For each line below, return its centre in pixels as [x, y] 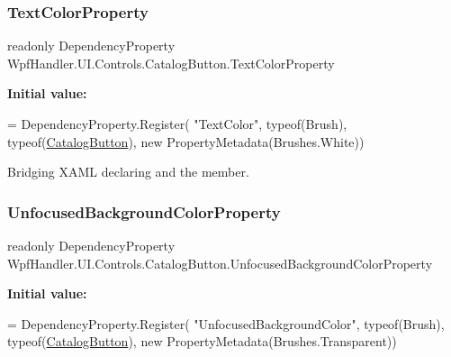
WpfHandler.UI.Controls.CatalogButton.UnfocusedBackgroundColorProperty [220, 263]
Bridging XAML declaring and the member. [128, 172]
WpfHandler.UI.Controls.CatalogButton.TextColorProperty [171, 63]
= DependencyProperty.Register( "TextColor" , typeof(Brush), [177, 124]
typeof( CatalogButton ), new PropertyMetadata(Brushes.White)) [186, 141]
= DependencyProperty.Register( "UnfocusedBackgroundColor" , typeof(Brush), [226, 323]
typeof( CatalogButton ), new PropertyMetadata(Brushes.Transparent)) [202, 341]
